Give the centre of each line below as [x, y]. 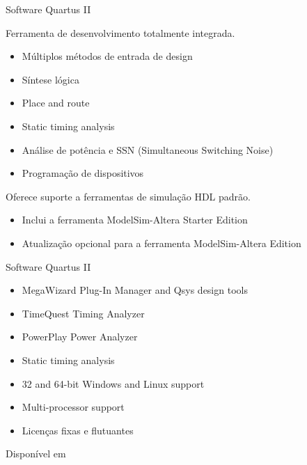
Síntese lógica [50, 79]
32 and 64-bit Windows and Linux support [113, 383]
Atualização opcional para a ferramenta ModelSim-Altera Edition [162, 243]
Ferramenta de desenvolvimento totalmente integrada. [120, 32]
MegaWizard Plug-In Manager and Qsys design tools [135, 290]
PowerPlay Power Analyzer [80, 337]
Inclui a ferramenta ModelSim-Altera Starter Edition [135, 220]
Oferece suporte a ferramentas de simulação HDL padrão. [128, 196]
